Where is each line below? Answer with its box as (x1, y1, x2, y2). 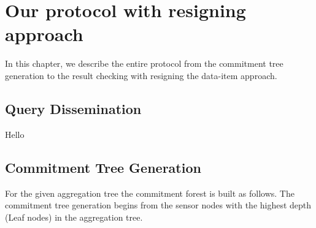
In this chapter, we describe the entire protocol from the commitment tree (5, 57, 283, 70)
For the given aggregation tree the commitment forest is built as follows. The (5, 186, 295, 199)
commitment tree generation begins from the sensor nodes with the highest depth (5, 199, 312, 211)
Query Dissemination (5, 99, 142, 118)
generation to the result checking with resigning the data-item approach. (5, 69, 277, 82)
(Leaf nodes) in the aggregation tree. (5, 210, 143, 223)
